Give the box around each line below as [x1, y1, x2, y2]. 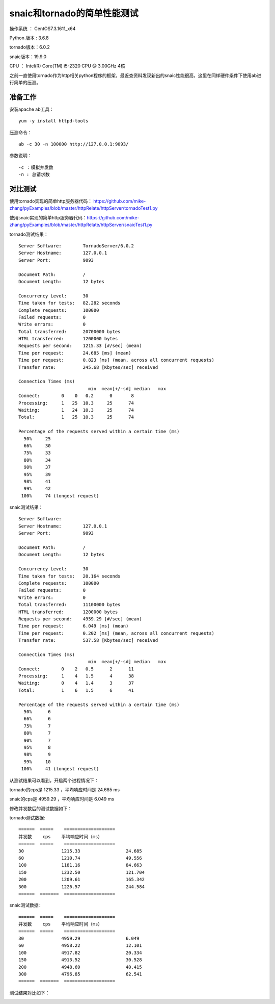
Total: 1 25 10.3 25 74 [18, 414, 134, 420]
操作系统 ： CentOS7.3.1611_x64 [9, 26, 76, 32]
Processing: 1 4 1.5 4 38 [18, 673, 134, 679]
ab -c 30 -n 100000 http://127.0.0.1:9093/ [18, 141, 129, 147]
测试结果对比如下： [9, 990, 50, 996]
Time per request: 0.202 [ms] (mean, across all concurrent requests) [18, 630, 215, 636]
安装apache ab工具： [9, 106, 54, 112]
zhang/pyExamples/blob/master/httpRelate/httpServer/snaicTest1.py [9, 222, 153, 228]
